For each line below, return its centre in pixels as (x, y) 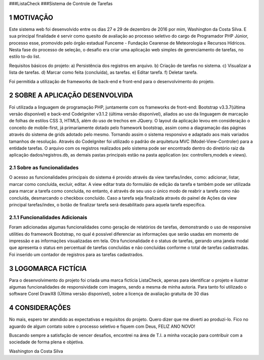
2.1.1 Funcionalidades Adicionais (48, 217)
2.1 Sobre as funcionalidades (44, 168)
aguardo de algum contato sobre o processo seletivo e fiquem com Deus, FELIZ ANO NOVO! (102, 326)
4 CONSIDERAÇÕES (40, 308)
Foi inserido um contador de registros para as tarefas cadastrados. (76, 254)
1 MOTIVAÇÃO (31, 17)
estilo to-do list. (25, 57)
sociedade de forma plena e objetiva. (46, 342)
